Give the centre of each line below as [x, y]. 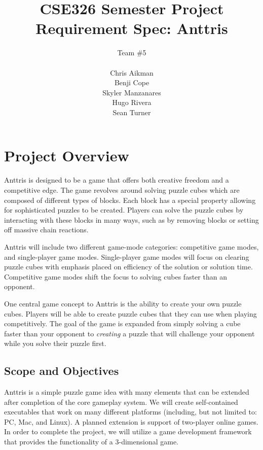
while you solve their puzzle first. [55, 343]
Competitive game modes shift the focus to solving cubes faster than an [116, 276]
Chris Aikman [132, 72]
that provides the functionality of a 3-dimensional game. [91, 442]
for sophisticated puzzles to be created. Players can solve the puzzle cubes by [124, 210]
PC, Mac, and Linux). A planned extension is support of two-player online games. [131, 421]
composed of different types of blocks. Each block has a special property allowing [130, 200]
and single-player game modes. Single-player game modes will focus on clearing [127, 256]
